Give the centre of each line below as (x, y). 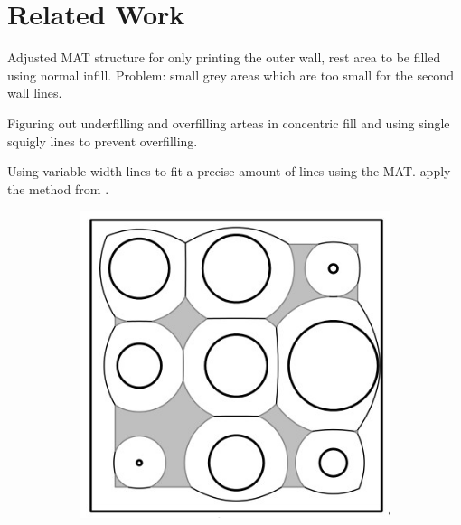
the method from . (58, 188)
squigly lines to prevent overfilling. (103, 141)
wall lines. (35, 93)
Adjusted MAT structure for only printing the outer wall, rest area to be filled (224, 57)
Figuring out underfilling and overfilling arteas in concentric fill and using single (229, 122)
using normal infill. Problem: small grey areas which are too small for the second (230, 75)
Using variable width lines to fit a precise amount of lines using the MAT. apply (229, 171)
